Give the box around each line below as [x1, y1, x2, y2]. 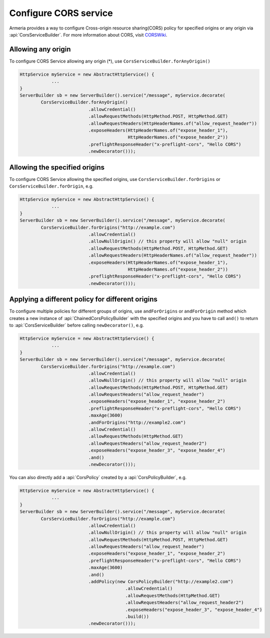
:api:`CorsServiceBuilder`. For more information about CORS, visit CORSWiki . [9, 31, 167, 37]
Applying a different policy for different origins [9, 295, 157, 303]
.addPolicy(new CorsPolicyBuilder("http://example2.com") [88, 579, 233, 584]
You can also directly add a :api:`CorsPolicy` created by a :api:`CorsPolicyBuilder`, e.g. [9, 474, 187, 480]
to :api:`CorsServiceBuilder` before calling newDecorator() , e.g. [9, 322, 144, 328]
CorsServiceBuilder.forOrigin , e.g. [9, 183, 93, 189]
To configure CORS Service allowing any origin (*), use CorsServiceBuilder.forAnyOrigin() [9, 58, 211, 64]
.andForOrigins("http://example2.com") [88, 419, 186, 425]
